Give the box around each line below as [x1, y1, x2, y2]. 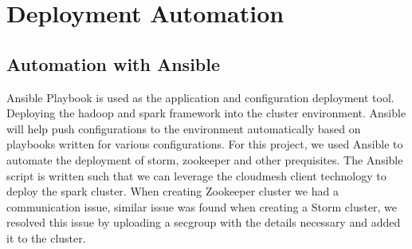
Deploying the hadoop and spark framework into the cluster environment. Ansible [6, 105, 406, 121]
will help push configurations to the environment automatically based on [6, 120, 361, 136]
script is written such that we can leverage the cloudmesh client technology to [6, 167, 386, 184]
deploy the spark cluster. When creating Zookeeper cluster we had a [6, 183, 339, 200]
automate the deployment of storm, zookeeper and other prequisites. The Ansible [6, 151, 403, 168]
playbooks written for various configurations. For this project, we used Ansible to [6, 136, 403, 152]
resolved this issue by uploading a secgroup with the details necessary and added [6, 214, 401, 231]
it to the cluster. [6, 229, 86, 246]
